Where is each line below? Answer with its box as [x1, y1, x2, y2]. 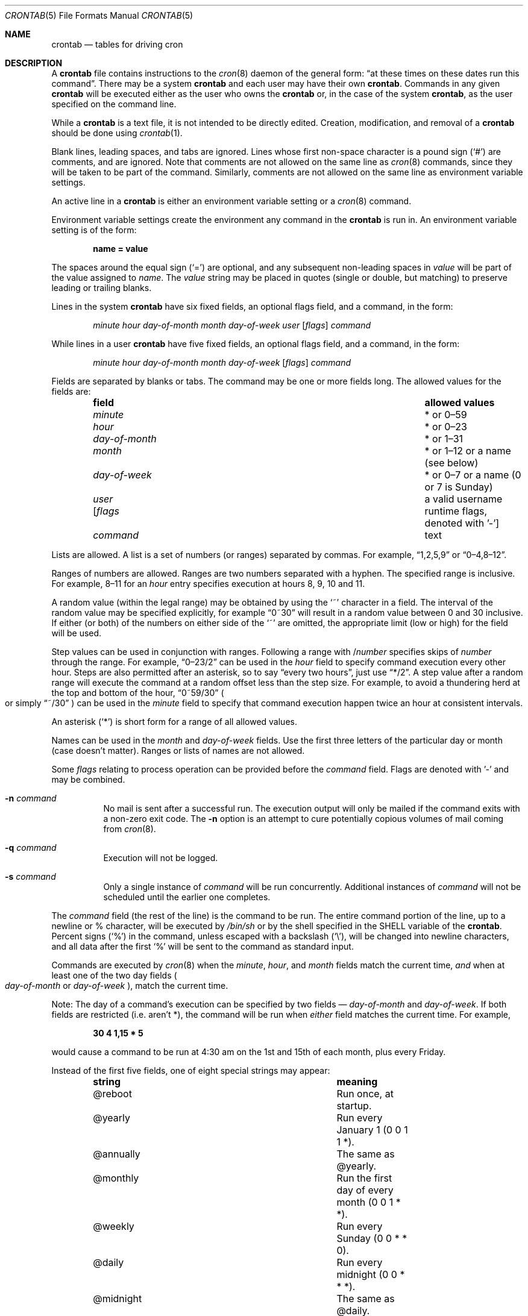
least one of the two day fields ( [51, 970, 177, 980]
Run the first [336, 1172, 392, 1184]
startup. [336, 1100, 372, 1112]
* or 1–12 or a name [424, 445, 511, 457]
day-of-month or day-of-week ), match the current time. [5, 980, 228, 991]
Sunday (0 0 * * [336, 1232, 407, 1244]
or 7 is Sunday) [424, 481, 493, 493]
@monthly [93, 1172, 139, 1184]
